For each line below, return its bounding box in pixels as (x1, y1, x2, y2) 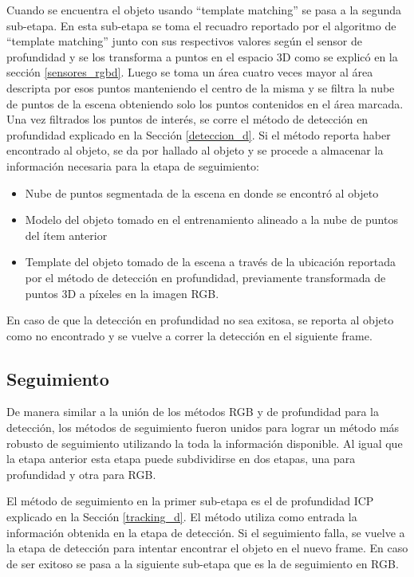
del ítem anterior (25, 226, 108, 243)
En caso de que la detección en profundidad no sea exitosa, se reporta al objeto (6, 312, 394, 328)
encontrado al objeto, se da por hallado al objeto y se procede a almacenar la (6, 142, 384, 159)
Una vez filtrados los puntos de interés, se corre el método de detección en (6, 111, 369, 128)
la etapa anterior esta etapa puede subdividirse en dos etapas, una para (6, 450, 356, 467)
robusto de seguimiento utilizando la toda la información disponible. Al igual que (6, 434, 403, 451)
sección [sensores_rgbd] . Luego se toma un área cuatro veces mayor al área (6, 64, 373, 80)
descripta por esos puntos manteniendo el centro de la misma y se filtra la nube (6, 79, 395, 96)
